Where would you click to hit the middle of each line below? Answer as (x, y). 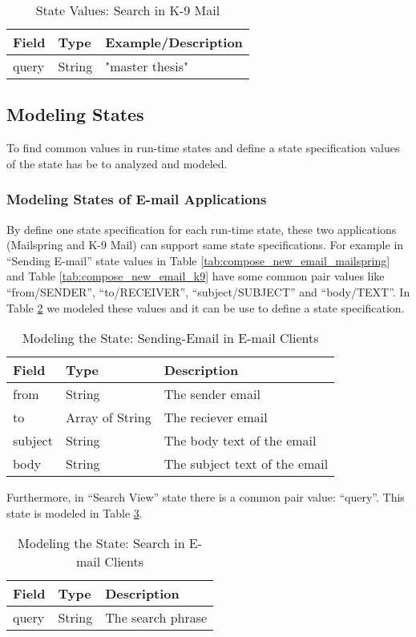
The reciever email (216, 417)
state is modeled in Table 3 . (75, 512)
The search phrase (156, 618)
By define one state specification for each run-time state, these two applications (202, 229)
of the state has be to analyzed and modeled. (117, 163)
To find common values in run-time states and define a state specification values (203, 148)
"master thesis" (147, 66)
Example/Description (174, 42)
